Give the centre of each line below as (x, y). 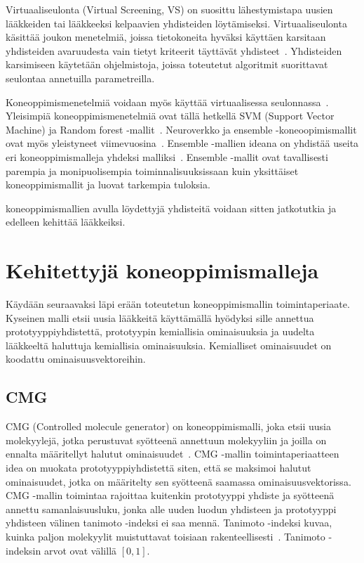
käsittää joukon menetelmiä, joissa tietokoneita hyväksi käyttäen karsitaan (166, 37)
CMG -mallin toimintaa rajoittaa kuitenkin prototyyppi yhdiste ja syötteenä (170, 495)
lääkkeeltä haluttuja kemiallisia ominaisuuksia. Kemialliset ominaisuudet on (169, 345)
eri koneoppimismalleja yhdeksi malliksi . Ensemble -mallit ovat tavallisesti (167, 156)
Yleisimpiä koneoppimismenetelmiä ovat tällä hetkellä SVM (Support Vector (170, 116)
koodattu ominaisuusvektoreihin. (76, 359)
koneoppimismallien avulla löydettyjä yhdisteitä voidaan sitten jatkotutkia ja (171, 208)
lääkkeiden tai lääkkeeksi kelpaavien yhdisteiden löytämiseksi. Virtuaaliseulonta (176, 23)
